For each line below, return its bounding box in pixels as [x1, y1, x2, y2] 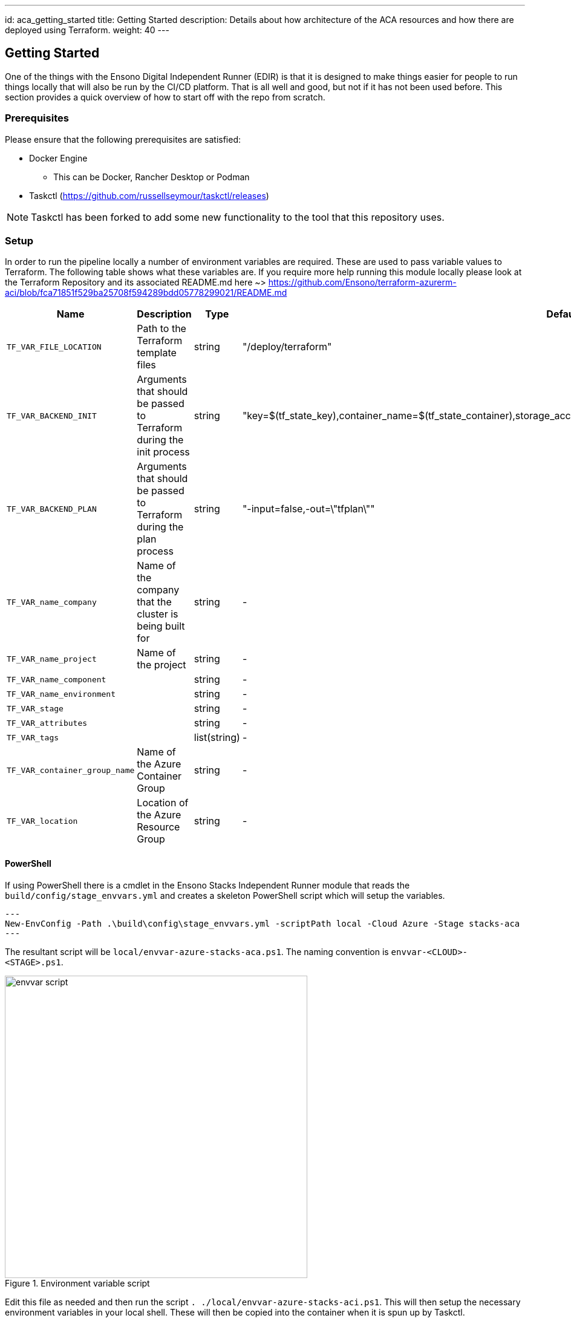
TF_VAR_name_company [7, 597, 97, 607]
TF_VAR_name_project [7, 654, 97, 664]
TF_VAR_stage [7, 703, 64, 713]
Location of [137, 797, 189, 809]
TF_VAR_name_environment [7, 689, 116, 699]
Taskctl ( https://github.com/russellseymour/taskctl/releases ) [29, 190, 269, 201]
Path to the [137, 322, 186, 335]
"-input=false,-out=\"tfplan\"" [242, 503, 375, 515]
